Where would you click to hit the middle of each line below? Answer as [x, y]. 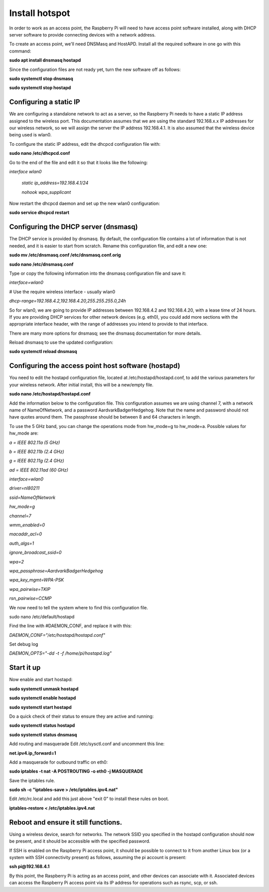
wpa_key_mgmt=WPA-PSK [37, 580]
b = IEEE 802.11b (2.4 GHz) [37, 451]
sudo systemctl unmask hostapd [44, 689]
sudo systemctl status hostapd [42, 725]
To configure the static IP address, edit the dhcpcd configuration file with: [85, 144]
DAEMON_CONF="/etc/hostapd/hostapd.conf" [57, 635]
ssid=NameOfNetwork [32, 497]
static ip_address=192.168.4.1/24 [55, 183]
